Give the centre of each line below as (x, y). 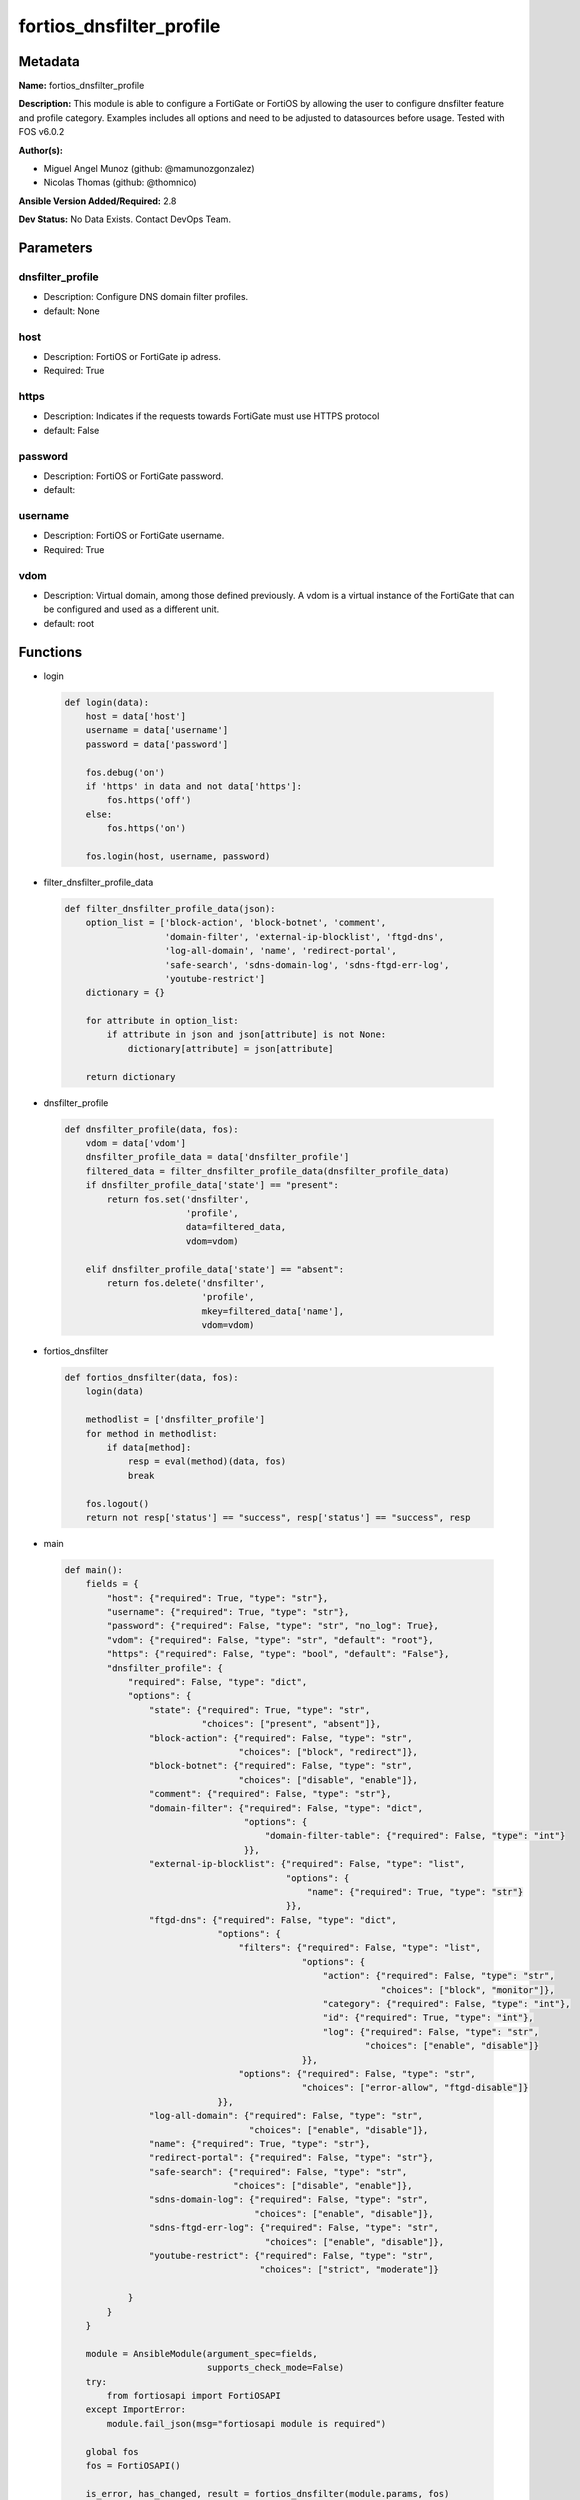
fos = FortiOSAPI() (133, 2465)
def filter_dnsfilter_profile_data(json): (170, 908)
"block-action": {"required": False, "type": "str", (280, 1738)
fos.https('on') (146, 828)
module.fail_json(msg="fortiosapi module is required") (246, 2423)
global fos (112, 2451)
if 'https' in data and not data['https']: (193, 786)
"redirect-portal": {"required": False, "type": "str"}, (291, 2158)
